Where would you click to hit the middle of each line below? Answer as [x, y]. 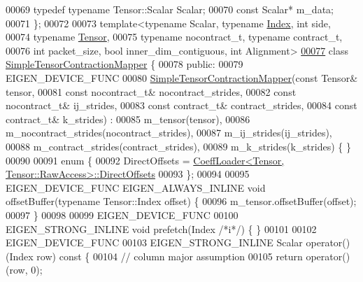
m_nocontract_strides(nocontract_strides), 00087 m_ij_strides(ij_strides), [169, 133]
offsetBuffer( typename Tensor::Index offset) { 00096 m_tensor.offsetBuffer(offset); [181, 201]
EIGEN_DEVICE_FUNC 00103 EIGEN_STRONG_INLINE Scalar [154, 242]
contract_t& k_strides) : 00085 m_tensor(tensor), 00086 [128, 119]
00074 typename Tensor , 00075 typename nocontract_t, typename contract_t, [174, 37]
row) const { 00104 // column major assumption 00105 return [170, 256]
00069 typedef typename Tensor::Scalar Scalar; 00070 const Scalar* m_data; [170, 9]
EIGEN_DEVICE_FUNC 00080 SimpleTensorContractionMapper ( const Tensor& [182, 77]
